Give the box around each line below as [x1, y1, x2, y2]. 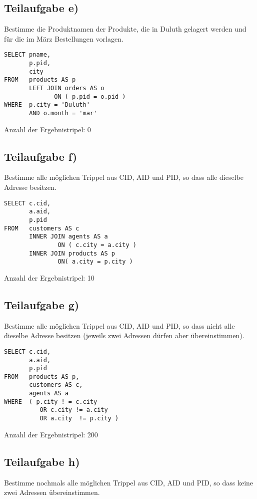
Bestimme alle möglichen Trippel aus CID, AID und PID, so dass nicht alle [4, 320, 235, 331]
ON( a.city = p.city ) [57, 258, 133, 266]
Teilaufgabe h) [4, 453, 80, 469]
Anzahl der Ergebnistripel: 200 [4, 429, 98, 439]
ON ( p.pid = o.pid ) [54, 93, 126, 100]
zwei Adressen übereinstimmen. [4, 487, 100, 497]
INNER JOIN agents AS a [29, 233, 108, 240]
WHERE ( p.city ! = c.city [4, 398, 97, 405]
